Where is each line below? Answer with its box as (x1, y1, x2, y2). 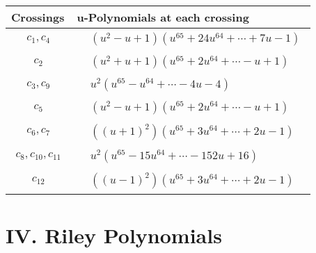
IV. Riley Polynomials (6, 221, 222, 250)
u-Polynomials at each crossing (77, 9, 249, 25)
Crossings (11, 9, 65, 25)
